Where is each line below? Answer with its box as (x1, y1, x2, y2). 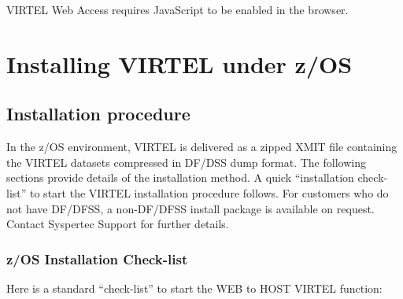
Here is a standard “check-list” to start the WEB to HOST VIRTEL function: (6, 279, 383, 296)
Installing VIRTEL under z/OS (6, 47, 353, 79)
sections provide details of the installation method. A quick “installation (6, 169, 354, 186)
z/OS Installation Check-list (6, 249, 188, 268)
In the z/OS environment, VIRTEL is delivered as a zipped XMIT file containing (6, 138, 397, 155)
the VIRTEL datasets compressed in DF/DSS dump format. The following (6, 153, 366, 170)
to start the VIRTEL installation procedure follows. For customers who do (30, 184, 389, 201)
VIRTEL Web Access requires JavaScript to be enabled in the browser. (6, 2, 349, 17)
